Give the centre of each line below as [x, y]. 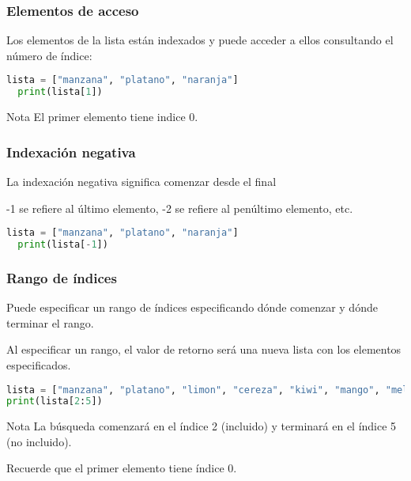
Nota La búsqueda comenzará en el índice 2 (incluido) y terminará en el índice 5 [202, 426]
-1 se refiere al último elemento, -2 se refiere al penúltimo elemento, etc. [180, 208]
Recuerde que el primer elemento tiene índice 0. [122, 468]
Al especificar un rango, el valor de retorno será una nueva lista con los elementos [204, 349]
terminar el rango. [50, 322]
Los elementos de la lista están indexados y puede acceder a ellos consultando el [200, 40]
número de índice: [49, 55]
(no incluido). [39, 441]
